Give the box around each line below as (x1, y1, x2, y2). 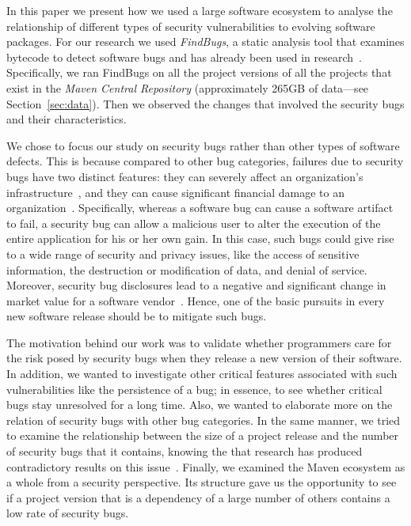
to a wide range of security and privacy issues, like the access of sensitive (6, 245, 360, 262)
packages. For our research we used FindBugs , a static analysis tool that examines (6, 33, 405, 50)
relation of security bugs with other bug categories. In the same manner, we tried (6, 411, 401, 428)
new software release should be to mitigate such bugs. (6, 308, 267, 324)
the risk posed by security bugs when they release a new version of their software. (6, 350, 402, 366)
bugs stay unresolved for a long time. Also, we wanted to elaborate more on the (6, 396, 393, 413)
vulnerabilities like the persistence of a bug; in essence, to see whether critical (6, 380, 382, 397)
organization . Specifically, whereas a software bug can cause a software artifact (6, 199, 394, 216)
